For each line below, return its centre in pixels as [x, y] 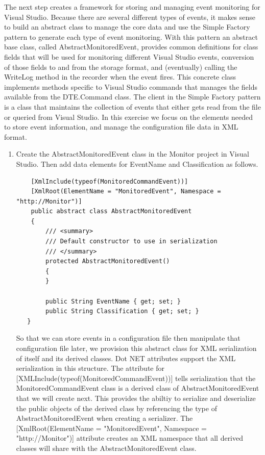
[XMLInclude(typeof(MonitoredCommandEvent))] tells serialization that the [136, 378]
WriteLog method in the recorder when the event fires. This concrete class [120, 77]
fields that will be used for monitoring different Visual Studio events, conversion [129, 56]
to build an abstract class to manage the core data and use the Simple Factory [127, 27]
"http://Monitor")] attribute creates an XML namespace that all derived [130, 438]
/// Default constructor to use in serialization [131, 242]
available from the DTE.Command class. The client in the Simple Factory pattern [132, 97]
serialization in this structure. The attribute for [90, 368]
